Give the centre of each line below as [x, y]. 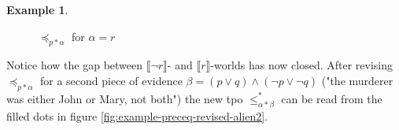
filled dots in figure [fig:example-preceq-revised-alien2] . [137, 115]
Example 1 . [37, 9]
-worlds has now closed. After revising [302, 65]
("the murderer [357, 80]
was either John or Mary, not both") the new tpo [125, 98]
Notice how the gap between [75, 65]
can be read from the [332, 98]
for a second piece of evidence [111, 80]
